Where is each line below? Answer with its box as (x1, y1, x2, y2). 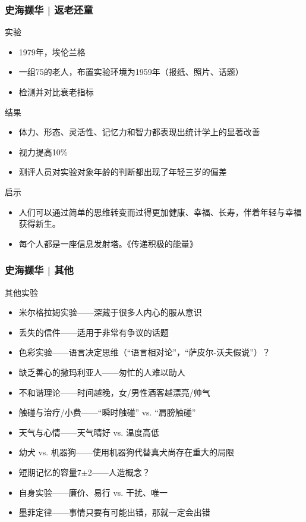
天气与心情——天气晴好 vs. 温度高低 (18, 426, 159, 438)
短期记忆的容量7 (18, 465, 81, 478)
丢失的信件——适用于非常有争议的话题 (18, 326, 169, 338)
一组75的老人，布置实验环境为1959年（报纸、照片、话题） (18, 65, 244, 78)
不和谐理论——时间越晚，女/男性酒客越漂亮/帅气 (18, 386, 210, 398)
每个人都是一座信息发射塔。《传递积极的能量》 (18, 237, 198, 249)
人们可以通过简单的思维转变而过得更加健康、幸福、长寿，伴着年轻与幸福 (18, 205, 302, 218)
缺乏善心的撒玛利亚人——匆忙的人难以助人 (18, 365, 185, 378)
